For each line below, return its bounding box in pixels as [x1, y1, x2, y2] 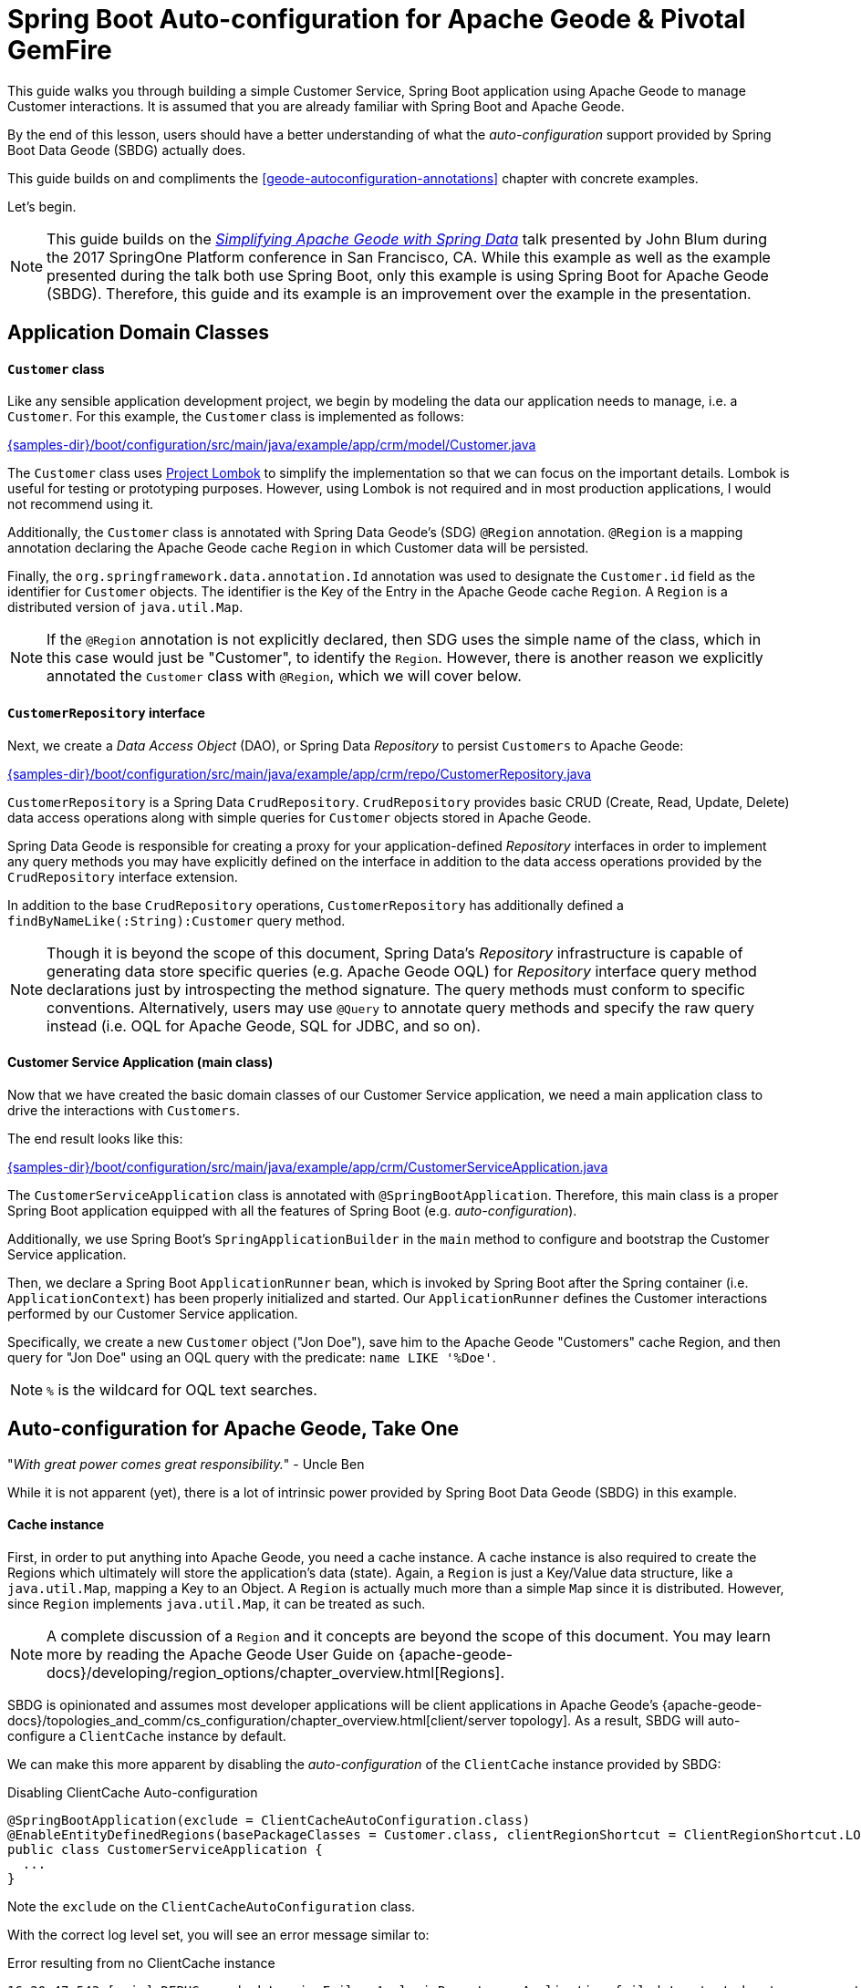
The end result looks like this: [7, 1130, 183, 1146]
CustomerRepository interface [7, 705, 205, 720]
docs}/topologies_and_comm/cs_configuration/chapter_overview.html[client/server [7, 1712, 506, 1728]
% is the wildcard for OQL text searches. [47, 1380, 317, 1399]
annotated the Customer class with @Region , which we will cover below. [47, 667, 522, 686]
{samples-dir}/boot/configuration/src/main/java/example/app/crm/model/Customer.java [7, 437, 536, 453]
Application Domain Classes [7, 321, 269, 345]
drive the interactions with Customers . [7, 1102, 240, 1118]
